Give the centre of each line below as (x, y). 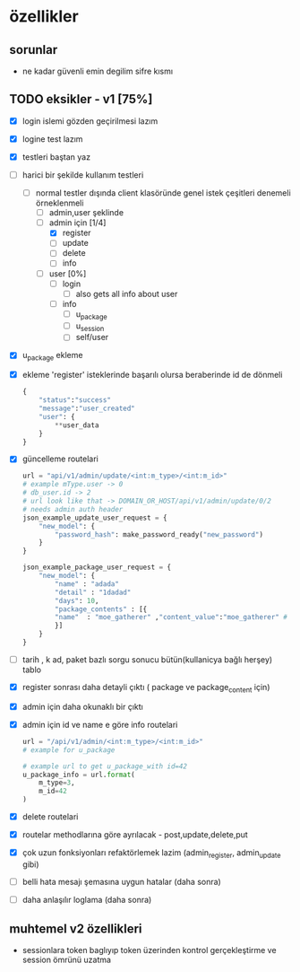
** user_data (77, 425)
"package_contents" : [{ (101, 609)
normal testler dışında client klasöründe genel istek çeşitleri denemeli (163, 193)
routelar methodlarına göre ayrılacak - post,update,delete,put (135, 835)
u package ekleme (52, 356)
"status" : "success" (75, 400)
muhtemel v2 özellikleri (76, 928)
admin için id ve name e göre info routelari (100, 724)
